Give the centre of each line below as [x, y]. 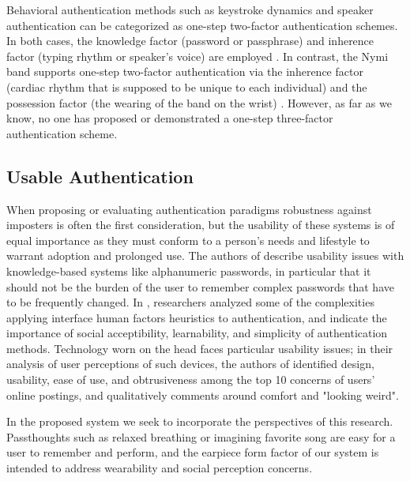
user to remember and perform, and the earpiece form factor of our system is [193, 452]
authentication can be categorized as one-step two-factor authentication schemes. [202, 25]
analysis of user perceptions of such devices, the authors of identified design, [190, 364]
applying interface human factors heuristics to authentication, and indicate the [197, 317]
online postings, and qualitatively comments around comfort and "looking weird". [203, 395]
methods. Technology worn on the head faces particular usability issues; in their [200, 348]
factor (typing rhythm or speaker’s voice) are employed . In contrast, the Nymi [197, 56]
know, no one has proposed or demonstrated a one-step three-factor [170, 118]
